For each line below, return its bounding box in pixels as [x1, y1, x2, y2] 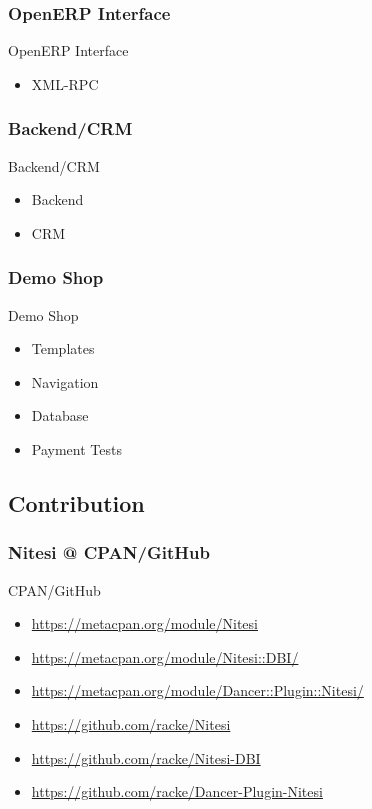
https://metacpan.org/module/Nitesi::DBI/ [31, 646, 299, 667]
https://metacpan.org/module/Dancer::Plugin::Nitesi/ [31, 680, 364, 701]
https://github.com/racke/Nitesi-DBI [31, 747, 261, 768]
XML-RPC [31, 73, 99, 94]
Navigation [31, 371, 99, 392]
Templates [31, 338, 95, 359]
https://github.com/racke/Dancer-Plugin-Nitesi [31, 781, 323, 802]
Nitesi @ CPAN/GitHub [8, 540, 210, 565]
